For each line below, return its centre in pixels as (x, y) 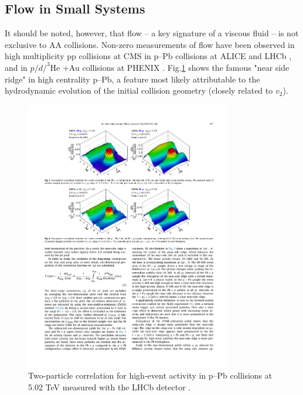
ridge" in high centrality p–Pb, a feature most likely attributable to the (132, 79)
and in (16, 67)
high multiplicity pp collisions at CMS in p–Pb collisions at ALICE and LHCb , (148, 56)
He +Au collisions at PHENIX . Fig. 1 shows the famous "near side (170, 67)
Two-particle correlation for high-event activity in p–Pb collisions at (150, 375)
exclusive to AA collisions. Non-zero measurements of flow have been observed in (150, 44)
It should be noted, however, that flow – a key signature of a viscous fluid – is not (152, 33)
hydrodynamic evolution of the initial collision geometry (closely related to (139, 90)
